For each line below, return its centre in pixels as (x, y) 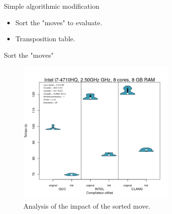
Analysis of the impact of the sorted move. (87, 206)
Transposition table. (45, 39)
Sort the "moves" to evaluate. (59, 22)
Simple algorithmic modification (52, 6)
